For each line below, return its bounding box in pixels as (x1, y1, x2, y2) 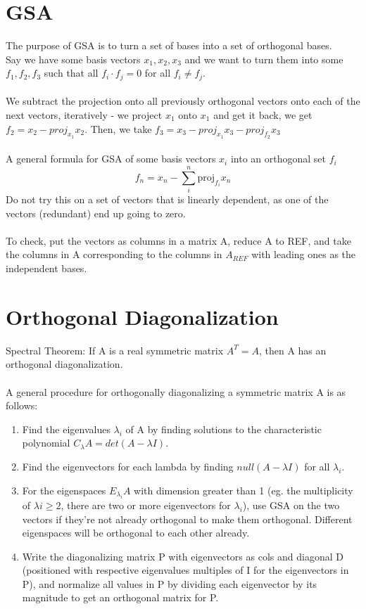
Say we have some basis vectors (6, 51, 141, 66)
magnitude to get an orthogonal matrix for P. (22, 590, 219, 605)
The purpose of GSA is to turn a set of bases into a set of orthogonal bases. (6, 38, 332, 53)
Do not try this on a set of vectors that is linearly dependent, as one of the (6, 192, 329, 207)
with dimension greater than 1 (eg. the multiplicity (134, 482, 353, 497)
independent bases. (6, 261, 87, 276)
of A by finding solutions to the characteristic (125, 421, 322, 436)
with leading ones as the (251, 247, 356, 262)
